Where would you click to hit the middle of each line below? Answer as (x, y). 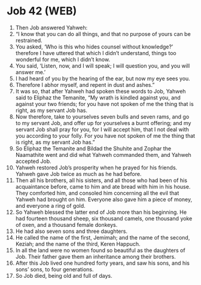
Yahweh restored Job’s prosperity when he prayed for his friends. (96, 167)
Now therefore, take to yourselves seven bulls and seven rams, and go (102, 116)
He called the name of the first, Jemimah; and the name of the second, (103, 237)
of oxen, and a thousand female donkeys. (66, 225)
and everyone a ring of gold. (50, 205)
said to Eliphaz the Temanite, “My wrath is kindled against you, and (98, 98)
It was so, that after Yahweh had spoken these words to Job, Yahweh (100, 91)
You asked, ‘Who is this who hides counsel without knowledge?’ (94, 47)
